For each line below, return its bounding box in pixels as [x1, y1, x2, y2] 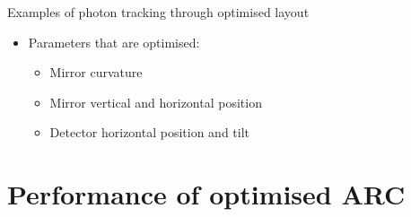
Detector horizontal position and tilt [49, 123, 250, 142]
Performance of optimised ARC [7, 176, 406, 213]
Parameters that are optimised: [28, 32, 200, 51]
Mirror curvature [49, 63, 143, 82]
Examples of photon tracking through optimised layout [7, 3, 310, 21]
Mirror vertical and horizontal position [49, 92, 262, 111]
